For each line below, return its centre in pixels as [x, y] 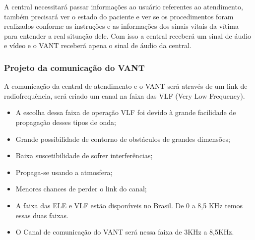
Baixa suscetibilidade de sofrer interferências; [84, 155]
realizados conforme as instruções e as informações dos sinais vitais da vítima [121, 26]
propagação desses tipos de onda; [66, 122]
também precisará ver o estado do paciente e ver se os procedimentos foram [119, 16]
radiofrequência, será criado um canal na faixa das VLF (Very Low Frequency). [125, 95]
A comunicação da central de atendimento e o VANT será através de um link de [126, 86]
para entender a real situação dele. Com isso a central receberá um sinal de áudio [127, 35]
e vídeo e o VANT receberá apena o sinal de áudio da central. [98, 45]
